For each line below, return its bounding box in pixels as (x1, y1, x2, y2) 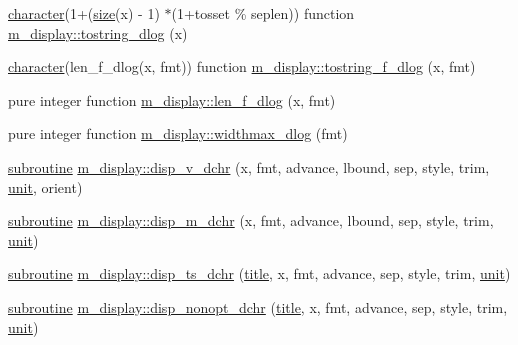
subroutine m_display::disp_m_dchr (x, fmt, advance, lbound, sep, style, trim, (8, 210, 494, 231)
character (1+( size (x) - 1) (8, 3, 160, 23)
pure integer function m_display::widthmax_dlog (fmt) (8, 123, 348, 144)
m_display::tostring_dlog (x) (8, 22, 188, 43)
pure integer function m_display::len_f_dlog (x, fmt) (8, 89, 336, 110)
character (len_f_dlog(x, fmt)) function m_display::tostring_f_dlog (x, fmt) (8, 56, 476, 77)
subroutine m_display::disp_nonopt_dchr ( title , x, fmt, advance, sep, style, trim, (8, 296, 508, 317)
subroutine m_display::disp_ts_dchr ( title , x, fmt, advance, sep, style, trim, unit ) (8, 263, 511, 284)
